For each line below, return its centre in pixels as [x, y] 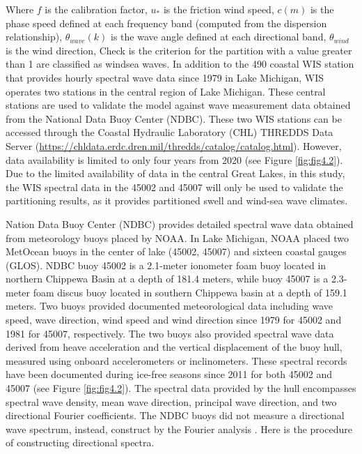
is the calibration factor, [96, 9]
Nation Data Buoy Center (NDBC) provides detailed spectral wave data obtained [180, 224]
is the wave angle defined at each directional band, [219, 37]
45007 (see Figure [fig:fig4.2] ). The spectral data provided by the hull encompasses [181, 388]
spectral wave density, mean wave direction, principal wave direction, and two [171, 401]
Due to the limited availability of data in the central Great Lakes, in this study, [175, 173]
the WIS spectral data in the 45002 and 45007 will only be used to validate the [174, 187]
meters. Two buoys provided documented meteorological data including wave [170, 306]
